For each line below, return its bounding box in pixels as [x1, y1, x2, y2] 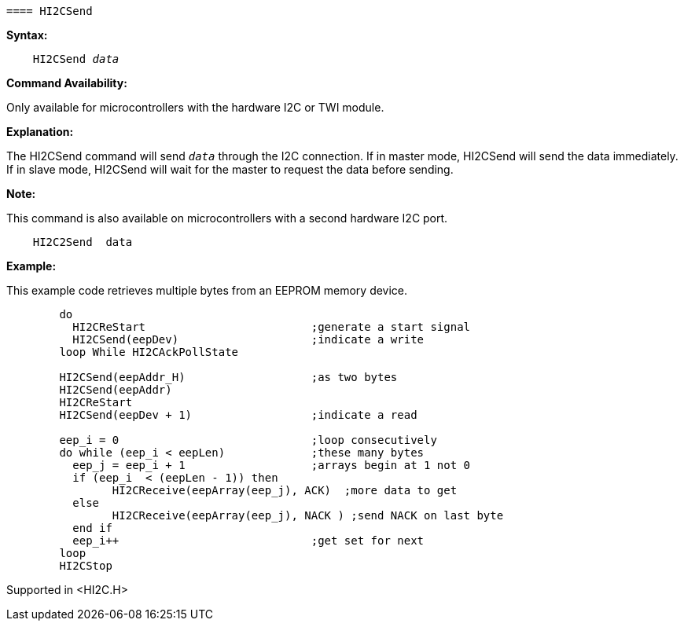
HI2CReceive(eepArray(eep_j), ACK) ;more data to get [112, 484, 458, 497]
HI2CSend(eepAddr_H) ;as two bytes [59, 371, 398, 383]
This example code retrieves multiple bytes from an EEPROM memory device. [6, 284, 408, 297]
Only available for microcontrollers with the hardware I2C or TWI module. [6, 101, 384, 114]
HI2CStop [59, 559, 112, 572]
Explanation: [6, 125, 74, 138]
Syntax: [6, 28, 48, 42]
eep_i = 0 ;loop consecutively [59, 434, 437, 446]
